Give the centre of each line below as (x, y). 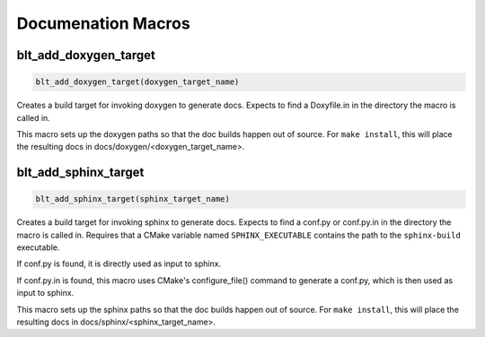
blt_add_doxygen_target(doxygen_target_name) (137, 82)
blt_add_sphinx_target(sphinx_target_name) (133, 199)
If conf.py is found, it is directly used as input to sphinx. (119, 264)
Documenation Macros (103, 23)
